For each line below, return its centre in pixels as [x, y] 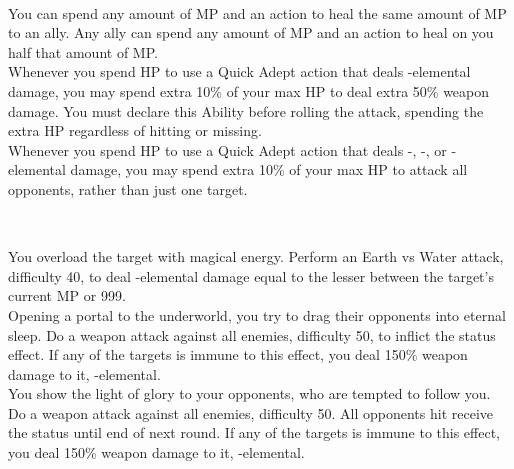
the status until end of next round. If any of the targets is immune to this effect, [254, 432]
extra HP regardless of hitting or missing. [135, 130]
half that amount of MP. [83, 51]
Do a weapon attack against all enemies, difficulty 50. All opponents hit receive [250, 412]
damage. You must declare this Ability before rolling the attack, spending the [246, 110]
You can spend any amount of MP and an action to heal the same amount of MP [257, 12]
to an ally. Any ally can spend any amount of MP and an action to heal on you [251, 32]
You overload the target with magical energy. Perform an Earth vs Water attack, [256, 256]
